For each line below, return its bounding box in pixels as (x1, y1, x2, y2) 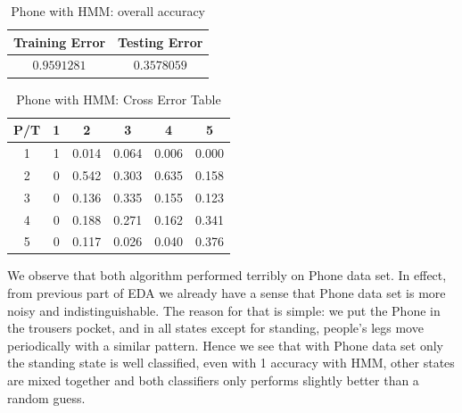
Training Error (13, 32, 106, 51)
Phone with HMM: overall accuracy (11, 2, 205, 20)
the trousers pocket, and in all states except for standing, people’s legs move (7, 318, 424, 337)
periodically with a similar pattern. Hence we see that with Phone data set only (7, 335, 443, 354)
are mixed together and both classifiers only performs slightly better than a (7, 371, 419, 389)
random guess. (7, 388, 86, 407)
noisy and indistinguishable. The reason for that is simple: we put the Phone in (7, 301, 441, 319)
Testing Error (118, 32, 203, 51)
